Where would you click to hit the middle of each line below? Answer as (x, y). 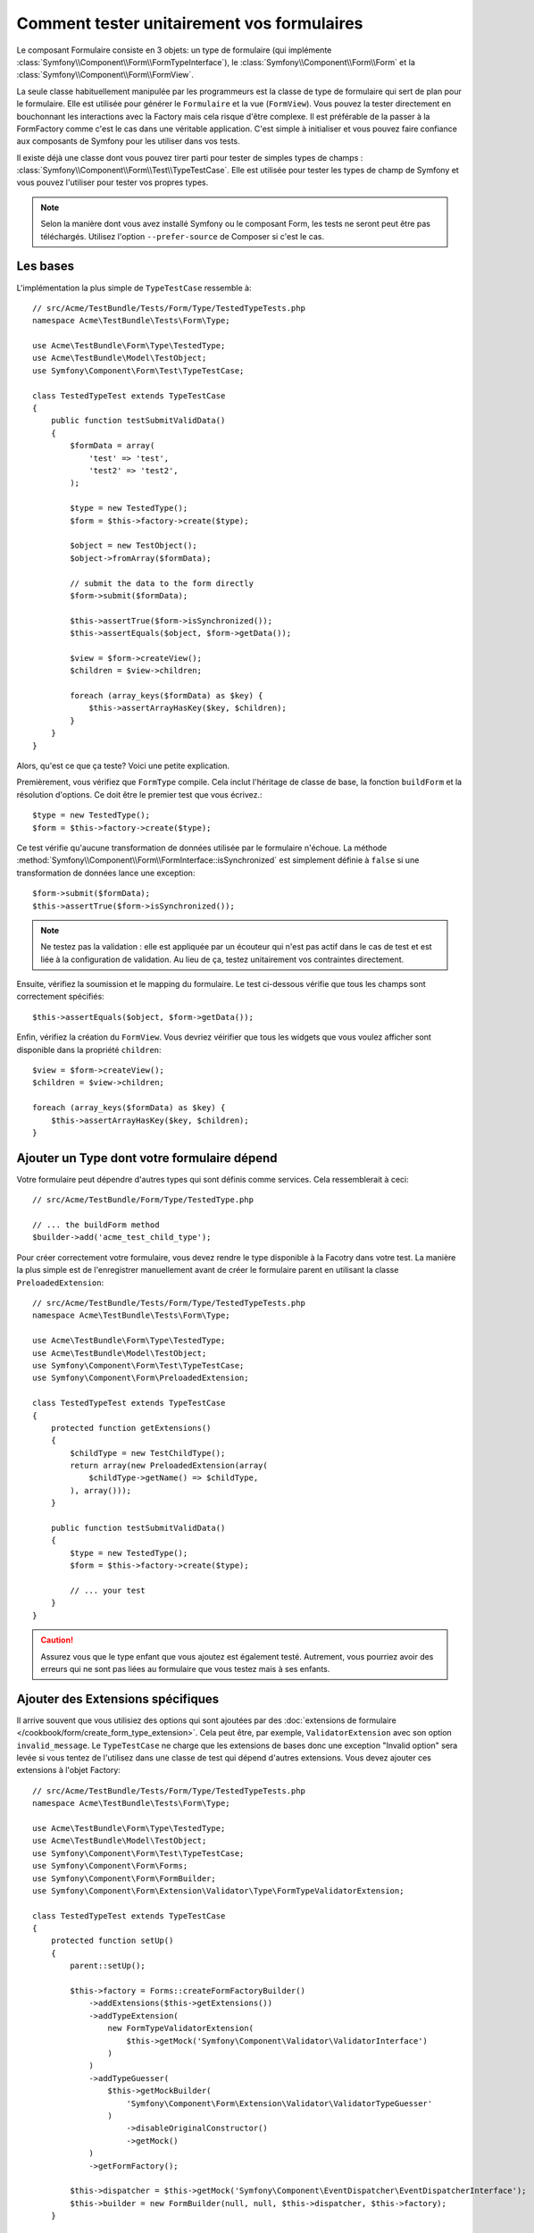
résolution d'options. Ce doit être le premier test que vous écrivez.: (139, 794)
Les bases (46, 267)
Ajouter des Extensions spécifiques (118, 1698)
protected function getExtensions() (131, 1428)
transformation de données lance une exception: (106, 873)
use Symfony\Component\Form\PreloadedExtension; (141, 1378)
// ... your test (108, 1590)
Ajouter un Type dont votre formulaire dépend (147, 1158)
